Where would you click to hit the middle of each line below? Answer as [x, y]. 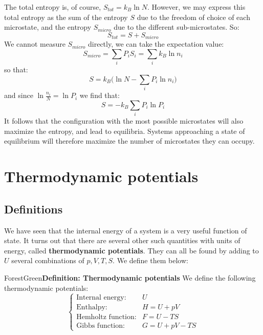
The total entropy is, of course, [53, 7]
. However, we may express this [196, 7]
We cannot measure [35, 44]
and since [19, 95]
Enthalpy [91, 308]
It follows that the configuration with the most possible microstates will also [124, 121]
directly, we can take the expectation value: [156, 44]
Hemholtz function [105, 317]
